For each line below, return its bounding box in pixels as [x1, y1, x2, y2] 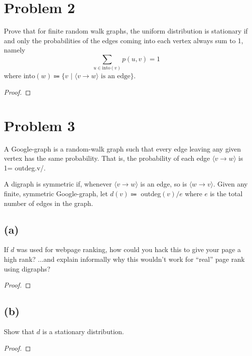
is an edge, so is [140, 179, 187, 189]
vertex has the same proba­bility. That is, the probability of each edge [4, 153, 210, 163]
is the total [210, 188, 243, 198]
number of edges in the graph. [4, 198, 93, 208]
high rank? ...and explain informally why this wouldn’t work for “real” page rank [4, 254, 245, 264]
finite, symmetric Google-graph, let [4, 188, 108, 198]
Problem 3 [4, 115, 75, 135]
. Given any [213, 179, 248, 189]
